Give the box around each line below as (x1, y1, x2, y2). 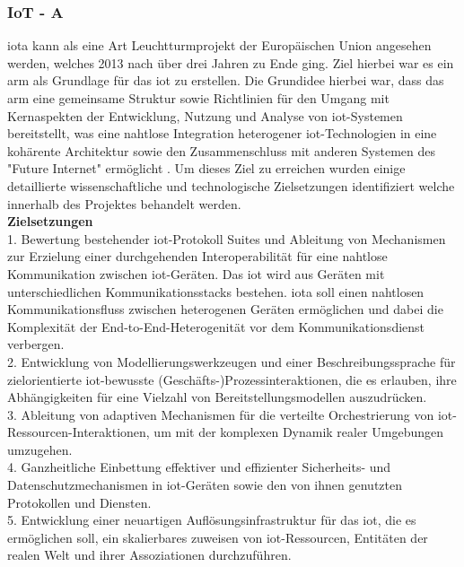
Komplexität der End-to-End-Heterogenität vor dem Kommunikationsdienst (7, 317, 425, 336)
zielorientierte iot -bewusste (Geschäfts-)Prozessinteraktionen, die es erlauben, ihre (7, 370, 457, 388)
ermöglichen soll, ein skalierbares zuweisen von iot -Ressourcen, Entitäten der (7, 528, 428, 546)
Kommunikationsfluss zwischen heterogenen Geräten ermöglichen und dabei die (7, 300, 443, 318)
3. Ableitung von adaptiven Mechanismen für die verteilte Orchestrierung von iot (7, 405, 453, 423)
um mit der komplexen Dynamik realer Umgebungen (153, 423, 444, 441)
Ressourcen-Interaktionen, (7, 423, 150, 441)
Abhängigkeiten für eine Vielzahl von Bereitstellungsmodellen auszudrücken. (7, 388, 427, 406)
